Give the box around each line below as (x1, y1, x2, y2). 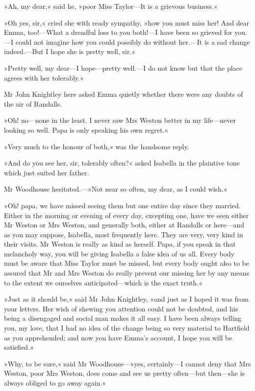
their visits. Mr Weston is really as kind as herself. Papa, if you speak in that (4, 239, 236, 249)
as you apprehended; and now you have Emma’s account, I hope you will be (4, 332, 232, 342)
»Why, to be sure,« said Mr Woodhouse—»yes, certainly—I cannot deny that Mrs (4, 358, 251, 368)
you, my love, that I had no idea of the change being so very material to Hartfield (4, 323, 250, 333)
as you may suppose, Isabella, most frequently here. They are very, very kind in (4, 229, 243, 239)
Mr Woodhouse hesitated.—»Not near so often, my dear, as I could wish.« (4, 184, 228, 194)
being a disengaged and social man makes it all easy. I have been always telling (4, 313, 242, 323)
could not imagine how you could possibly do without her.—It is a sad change (15, 36, 250, 47)
